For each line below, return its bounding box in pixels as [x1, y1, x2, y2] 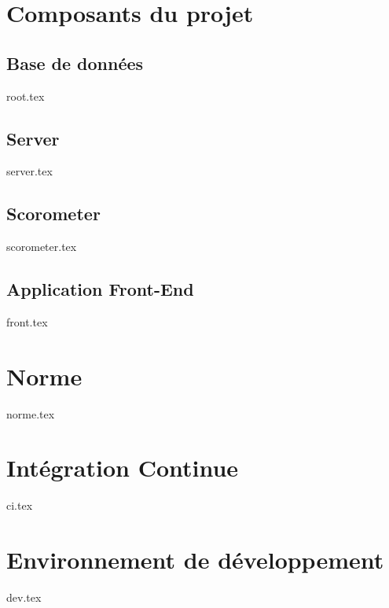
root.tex [6, 87, 45, 104]
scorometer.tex [6, 238, 77, 255]
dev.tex [6, 589, 42, 606]
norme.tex [6, 405, 55, 422]
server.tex [6, 163, 53, 179]
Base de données [6, 50, 144, 75]
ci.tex [6, 497, 33, 514]
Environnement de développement [6, 544, 384, 576]
